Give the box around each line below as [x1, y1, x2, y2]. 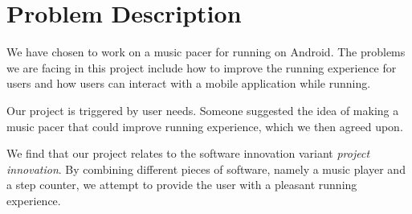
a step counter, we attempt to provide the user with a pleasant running [6, 176, 357, 193]
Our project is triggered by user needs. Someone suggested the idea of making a [6, 101, 399, 118]
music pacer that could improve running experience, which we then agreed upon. [6, 117, 403, 134]
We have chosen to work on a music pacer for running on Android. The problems [6, 43, 406, 60]
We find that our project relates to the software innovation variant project [6, 145, 370, 162]
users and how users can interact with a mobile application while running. [6, 75, 371, 92]
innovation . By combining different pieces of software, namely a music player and [6, 160, 406, 177]
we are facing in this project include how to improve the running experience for [6, 59, 397, 76]
